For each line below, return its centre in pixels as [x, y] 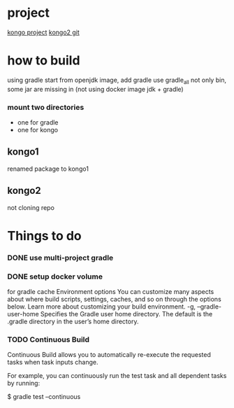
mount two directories [46, 107]
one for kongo [37, 129]
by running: [24, 384]
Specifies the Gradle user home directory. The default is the [127, 314]
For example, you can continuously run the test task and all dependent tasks [117, 376]
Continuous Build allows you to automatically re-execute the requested [109, 355]
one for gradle [38, 122]
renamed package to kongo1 [48, 169]
